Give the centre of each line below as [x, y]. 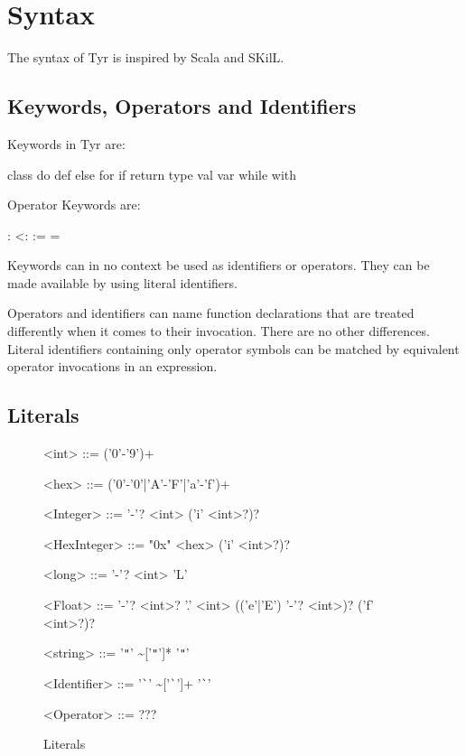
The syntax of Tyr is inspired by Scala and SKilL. [146, 57]
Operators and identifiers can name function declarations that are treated [211, 313]
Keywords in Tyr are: [66, 143]
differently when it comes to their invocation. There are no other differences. [219, 331]
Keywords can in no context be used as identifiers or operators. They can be [219, 265]
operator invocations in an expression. [112, 366]
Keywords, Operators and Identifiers [182, 106]
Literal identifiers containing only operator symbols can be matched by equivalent [233, 348]
